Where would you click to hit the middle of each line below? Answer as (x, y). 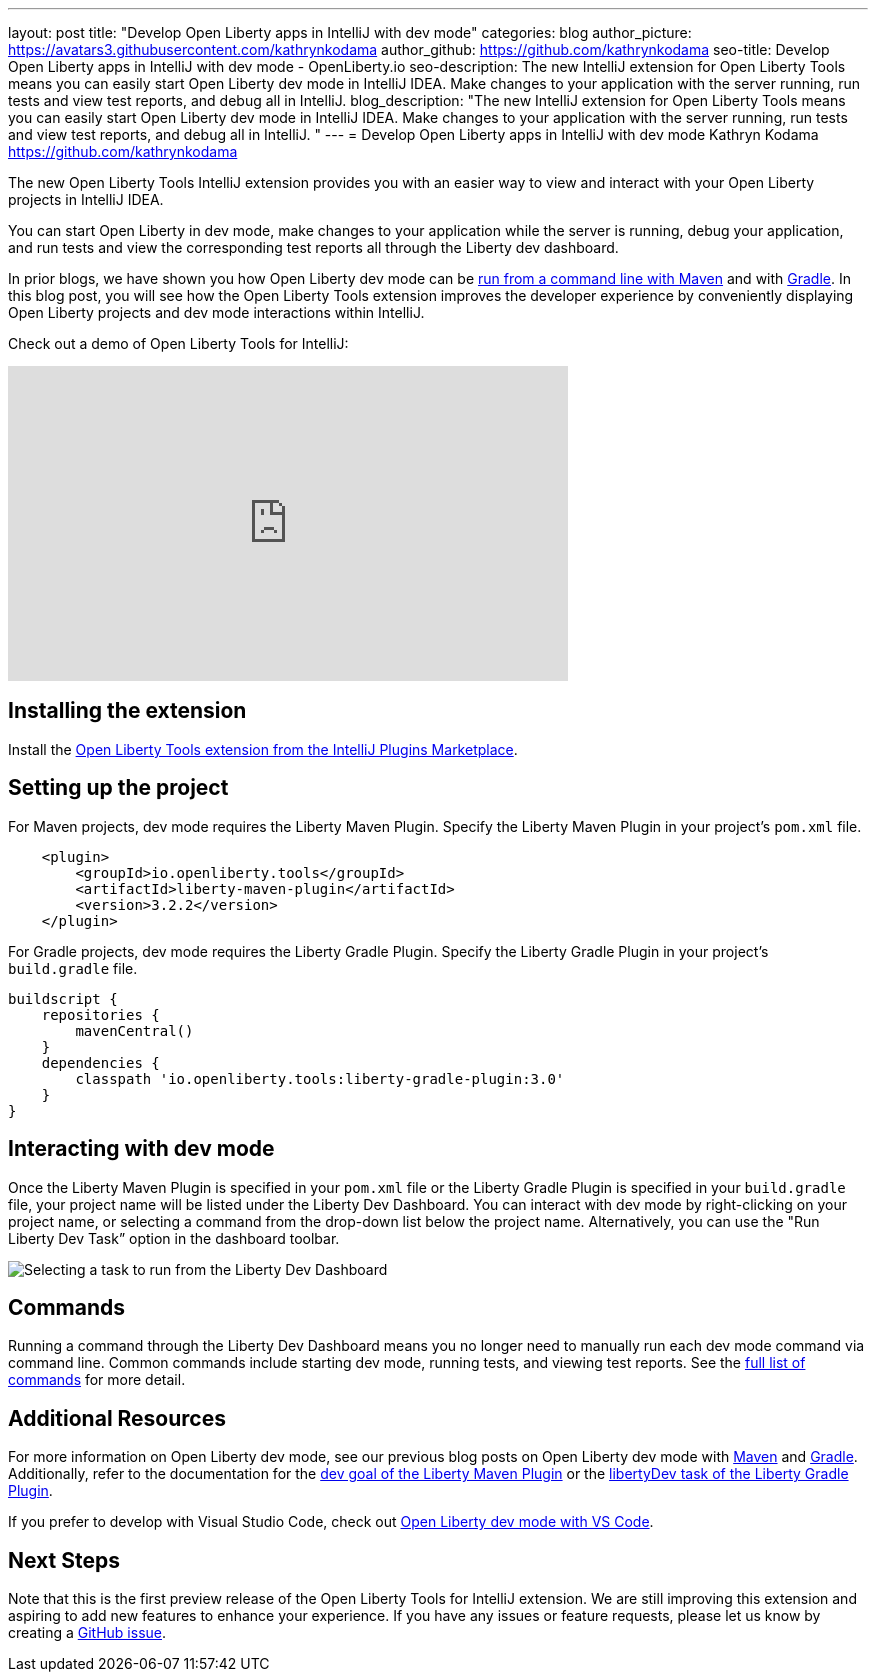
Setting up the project (118, 788)
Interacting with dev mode (141, 1149)
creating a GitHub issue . (87, 1633)
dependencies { (100, 1062)
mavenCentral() (134, 1030)
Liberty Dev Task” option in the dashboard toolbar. (174, 1238)
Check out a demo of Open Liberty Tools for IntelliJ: (178, 343)
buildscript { (63, 998)
